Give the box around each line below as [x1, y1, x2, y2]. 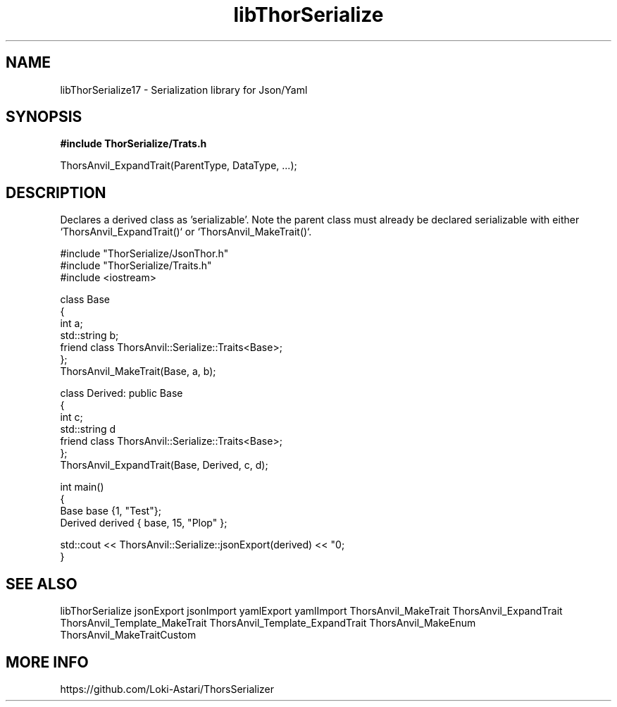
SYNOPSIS [6, 108, 82, 126]
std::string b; [60, 329, 119, 342]
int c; [60, 411, 83, 424]
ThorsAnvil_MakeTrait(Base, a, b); [60, 365, 216, 378]
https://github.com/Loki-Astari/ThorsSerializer [60, 682, 275, 695]
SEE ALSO [6, 574, 77, 593]
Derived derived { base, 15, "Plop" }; [60, 517, 228, 529]
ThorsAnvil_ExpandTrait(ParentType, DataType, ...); [60, 159, 297, 172]
